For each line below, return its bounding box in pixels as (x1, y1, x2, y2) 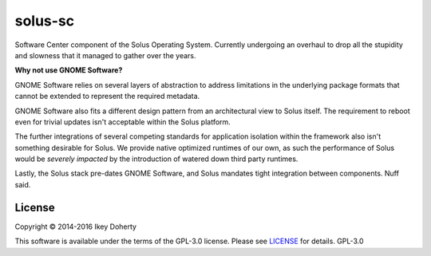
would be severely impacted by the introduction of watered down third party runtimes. (14, 154, 299, 163)
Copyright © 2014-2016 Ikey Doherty (14, 222, 137, 231)
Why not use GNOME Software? (14, 65, 123, 75)
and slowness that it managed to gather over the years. (14, 50, 196, 60)
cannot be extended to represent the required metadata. (14, 92, 200, 101)
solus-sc (14, 12, 75, 30)
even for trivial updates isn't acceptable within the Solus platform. (14, 116, 231, 127)
